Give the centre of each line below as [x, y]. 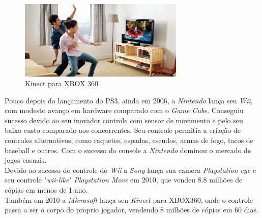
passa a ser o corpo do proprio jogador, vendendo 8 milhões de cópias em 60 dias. [132, 210]
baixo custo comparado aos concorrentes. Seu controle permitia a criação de [123, 130]
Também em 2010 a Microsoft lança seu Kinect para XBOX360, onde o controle [129, 199]
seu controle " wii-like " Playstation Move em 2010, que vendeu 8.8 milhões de [124, 180]
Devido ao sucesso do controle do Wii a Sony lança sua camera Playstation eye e [130, 170]
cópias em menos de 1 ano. [46, 190]
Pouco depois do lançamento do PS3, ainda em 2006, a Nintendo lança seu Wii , [129, 100]
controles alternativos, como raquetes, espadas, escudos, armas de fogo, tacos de [129, 140]
